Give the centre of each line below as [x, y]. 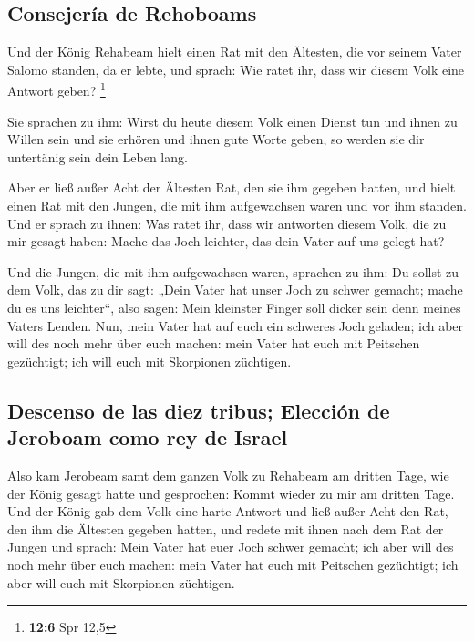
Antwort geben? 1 [57, 89]
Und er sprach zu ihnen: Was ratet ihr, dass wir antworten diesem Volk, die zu [227, 223]
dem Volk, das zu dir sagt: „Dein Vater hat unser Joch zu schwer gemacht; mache [235, 290]
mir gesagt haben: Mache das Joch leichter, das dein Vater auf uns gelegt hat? [226, 241]
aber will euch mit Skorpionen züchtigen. [121, 582]
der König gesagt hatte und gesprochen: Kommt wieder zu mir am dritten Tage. [231, 493]
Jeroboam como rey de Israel [148, 437]
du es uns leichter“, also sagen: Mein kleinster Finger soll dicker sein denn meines [234, 307]
